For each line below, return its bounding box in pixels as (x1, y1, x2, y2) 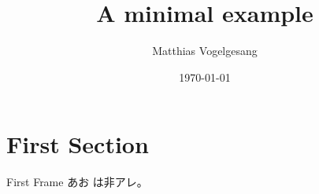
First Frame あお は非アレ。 (6, 174, 148, 190)
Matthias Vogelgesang (152, 42, 258, 59)
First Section (6, 128, 149, 160)
